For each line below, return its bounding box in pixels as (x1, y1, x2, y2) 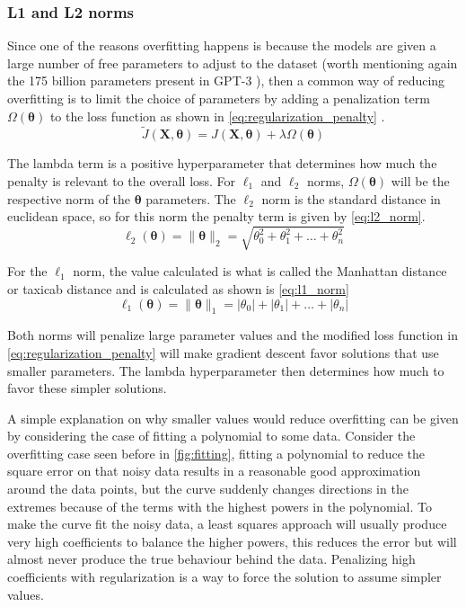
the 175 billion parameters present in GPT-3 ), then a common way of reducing (7, 71, 445, 90)
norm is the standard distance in (261, 189, 441, 208)
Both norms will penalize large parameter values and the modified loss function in (7, 326, 458, 344)
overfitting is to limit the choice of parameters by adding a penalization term (7, 89, 430, 107)
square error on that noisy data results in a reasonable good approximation (7, 461, 421, 480)
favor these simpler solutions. (7, 379, 167, 397)
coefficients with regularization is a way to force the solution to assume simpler (7, 567, 442, 586)
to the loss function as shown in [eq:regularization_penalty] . (49, 106, 385, 125)
